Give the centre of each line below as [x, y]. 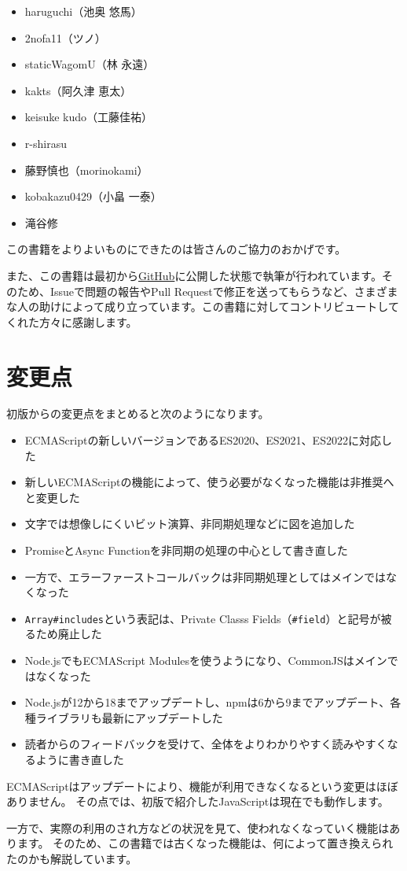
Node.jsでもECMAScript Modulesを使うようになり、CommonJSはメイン [206, 661]
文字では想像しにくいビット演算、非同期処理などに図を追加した [190, 524]
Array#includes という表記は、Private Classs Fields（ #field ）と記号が [203, 618]
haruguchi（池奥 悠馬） [83, 11]
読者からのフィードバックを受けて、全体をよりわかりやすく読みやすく [206, 744]
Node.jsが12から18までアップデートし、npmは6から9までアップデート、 [207, 702]
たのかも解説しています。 [72, 858]
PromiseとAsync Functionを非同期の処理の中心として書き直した [186, 550]
